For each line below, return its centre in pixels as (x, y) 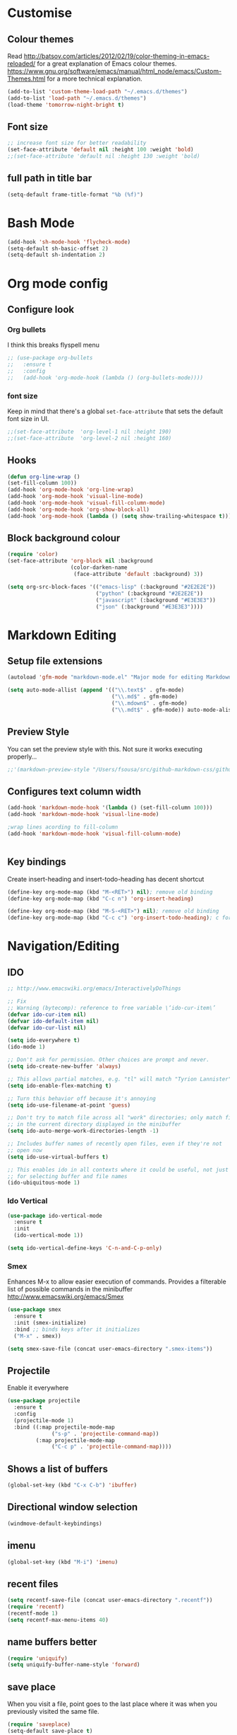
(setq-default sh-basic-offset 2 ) (58, 248)
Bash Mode (41, 223)
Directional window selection (73, 1508)
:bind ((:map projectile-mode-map (64, 1427)
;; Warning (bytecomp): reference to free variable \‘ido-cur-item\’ (112, 1008)
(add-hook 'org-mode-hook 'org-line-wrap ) (71, 490)
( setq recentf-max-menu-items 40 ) (58, 1620)
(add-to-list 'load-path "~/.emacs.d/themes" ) (77, 98)
